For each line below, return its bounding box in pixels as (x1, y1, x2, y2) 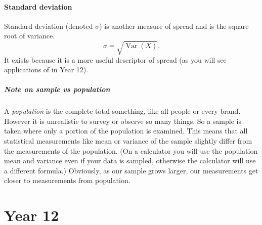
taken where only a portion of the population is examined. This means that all (4, 125, 248, 136)
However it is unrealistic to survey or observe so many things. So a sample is (4, 115, 241, 126)
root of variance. (4, 30, 55, 41)
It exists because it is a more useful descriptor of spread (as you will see (4, 54, 227, 65)
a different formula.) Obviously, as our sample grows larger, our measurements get (4, 165, 258, 175)
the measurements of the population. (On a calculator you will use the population (4, 145, 258, 156)
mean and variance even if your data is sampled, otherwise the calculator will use (4, 155, 256, 166)
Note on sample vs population (4, 84, 110, 95)
